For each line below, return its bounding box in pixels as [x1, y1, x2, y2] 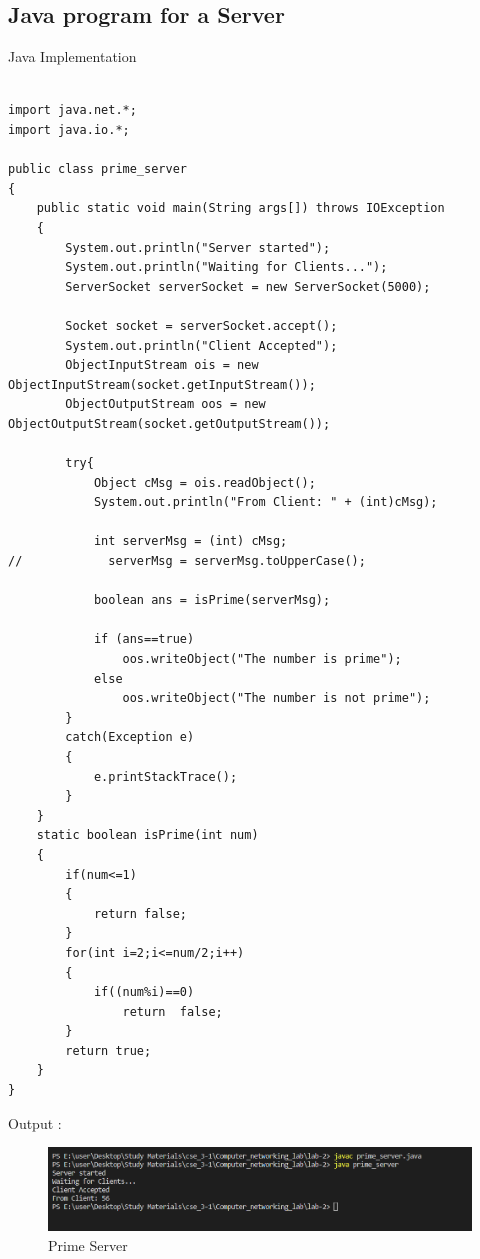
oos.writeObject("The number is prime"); [122, 652, 402, 667]
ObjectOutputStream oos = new [65, 397, 266, 412]
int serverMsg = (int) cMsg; [93, 534, 288, 549]
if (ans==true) [93, 632, 195, 647]
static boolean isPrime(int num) [36, 828, 259, 843]
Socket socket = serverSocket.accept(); [65, 318, 338, 333]
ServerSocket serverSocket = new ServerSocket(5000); [65, 279, 431, 294]
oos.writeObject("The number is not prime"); [122, 691, 431, 706]
